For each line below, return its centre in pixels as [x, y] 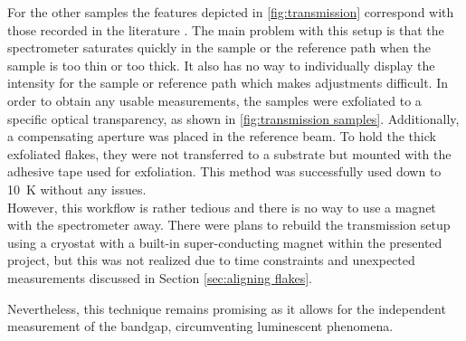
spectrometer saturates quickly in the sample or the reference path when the [219, 47]
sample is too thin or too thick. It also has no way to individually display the [221, 65]
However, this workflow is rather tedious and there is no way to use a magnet [222, 207]
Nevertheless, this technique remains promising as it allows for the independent [227, 308]
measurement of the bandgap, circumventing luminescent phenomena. [200, 326]
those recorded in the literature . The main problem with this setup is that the [226, 29]
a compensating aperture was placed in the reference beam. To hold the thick [222, 136]
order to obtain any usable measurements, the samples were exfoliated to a [214, 100]
